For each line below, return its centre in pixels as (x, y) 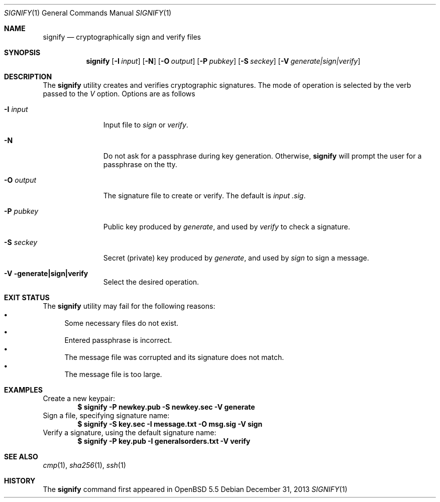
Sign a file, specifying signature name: (106, 415)
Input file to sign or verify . (146, 125)
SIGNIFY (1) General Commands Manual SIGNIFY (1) (88, 13)
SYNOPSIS (22, 52)
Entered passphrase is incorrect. (118, 340)
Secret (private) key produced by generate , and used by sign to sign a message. (236, 258)
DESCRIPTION (28, 77)
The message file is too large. (113, 374)
